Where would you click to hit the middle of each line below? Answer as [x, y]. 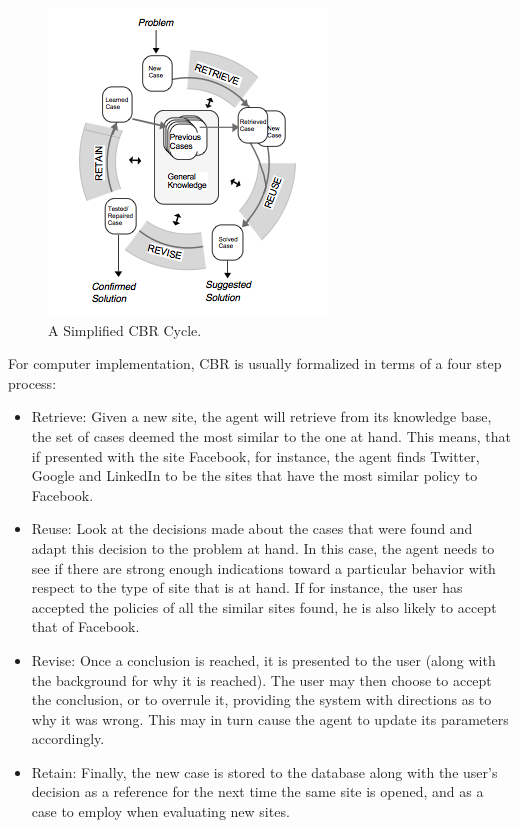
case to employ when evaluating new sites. [160, 811]
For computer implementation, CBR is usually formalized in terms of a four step [255, 363]
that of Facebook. [85, 626]
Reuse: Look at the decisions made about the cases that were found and [252, 528]
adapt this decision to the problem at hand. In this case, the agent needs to [263, 547]
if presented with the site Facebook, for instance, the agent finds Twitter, [255, 455]
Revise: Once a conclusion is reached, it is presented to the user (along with [263, 659]
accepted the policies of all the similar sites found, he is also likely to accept [264, 606]
